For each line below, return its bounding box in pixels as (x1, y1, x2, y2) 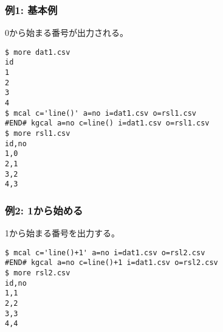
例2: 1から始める (5, 202, 83, 217)
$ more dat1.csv (5, 48, 70, 57)
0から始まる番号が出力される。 (5, 26, 128, 39)
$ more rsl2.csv (5, 269, 70, 278)
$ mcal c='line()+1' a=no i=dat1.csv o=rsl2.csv (5, 248, 205, 257)
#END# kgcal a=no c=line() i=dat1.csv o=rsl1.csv (5, 119, 210, 128)
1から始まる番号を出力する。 (5, 227, 120, 239)
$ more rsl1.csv (5, 129, 70, 138)
